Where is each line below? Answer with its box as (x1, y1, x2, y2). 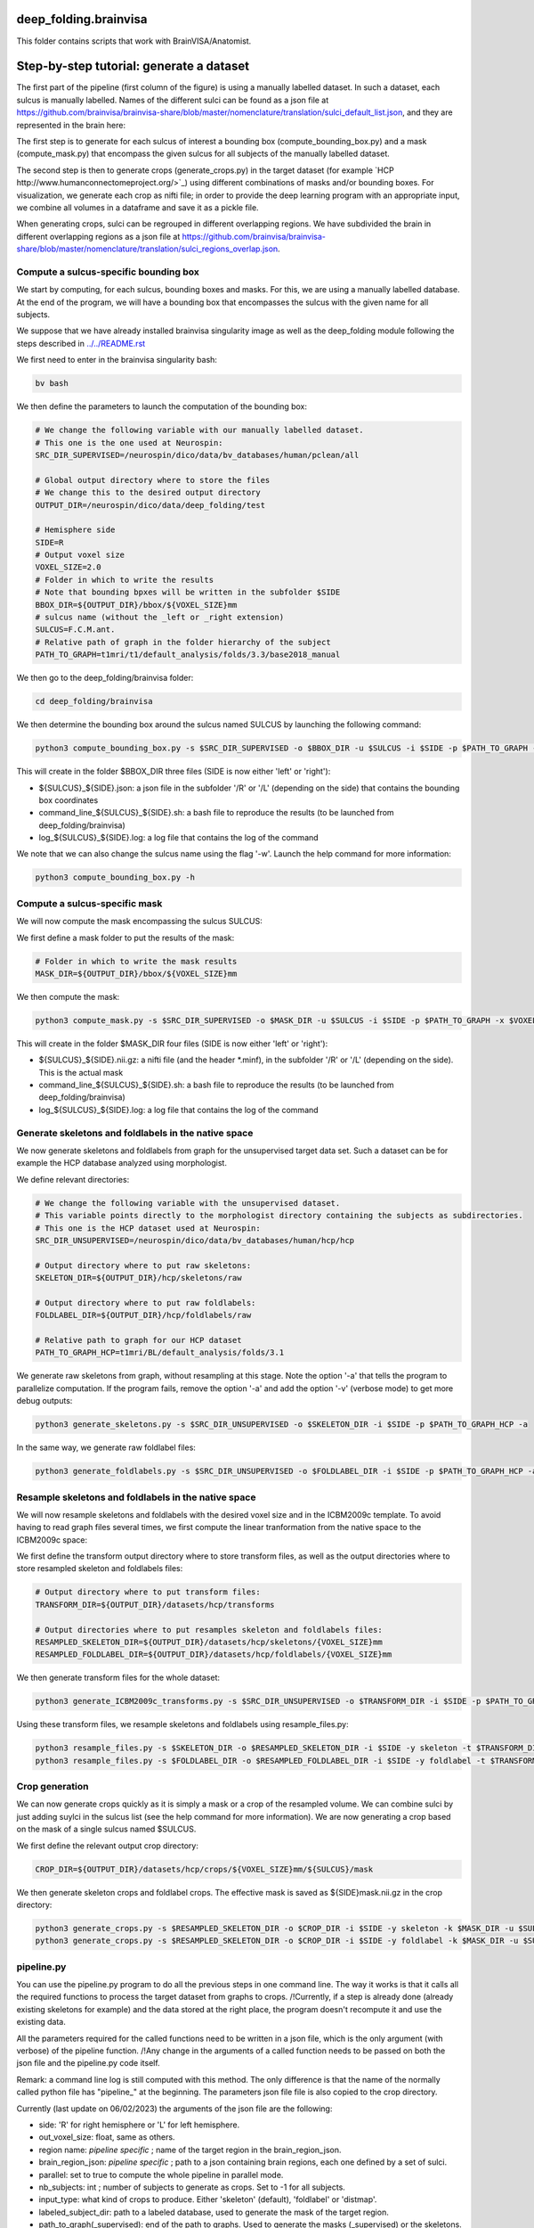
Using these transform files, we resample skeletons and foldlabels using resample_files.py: (16, 1719, 349, 1730)
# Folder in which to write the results (35, 575, 214, 585)
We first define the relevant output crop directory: (16, 1840, 199, 1851)
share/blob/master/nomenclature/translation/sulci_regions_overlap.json (16, 243, 279, 254)
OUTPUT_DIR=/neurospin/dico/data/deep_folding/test (35, 500, 266, 510)
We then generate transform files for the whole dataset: (16, 1672, 221, 1683)
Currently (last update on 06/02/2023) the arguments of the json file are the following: (16, 2103, 333, 2114)
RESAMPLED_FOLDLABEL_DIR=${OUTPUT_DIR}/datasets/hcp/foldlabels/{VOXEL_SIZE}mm (35, 1650, 392, 1659)
